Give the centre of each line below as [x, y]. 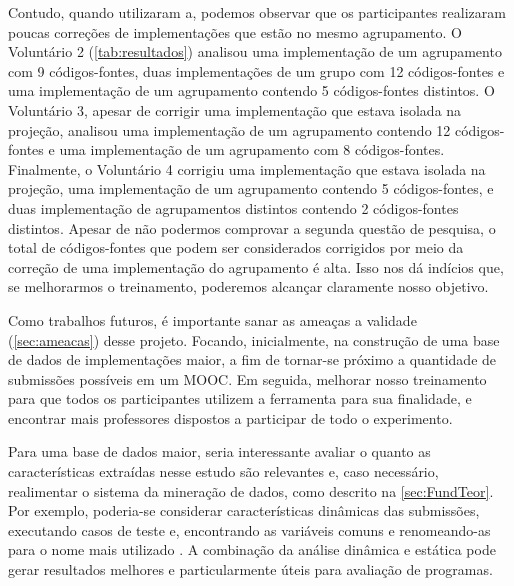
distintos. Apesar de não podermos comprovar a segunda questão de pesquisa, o [252, 227]
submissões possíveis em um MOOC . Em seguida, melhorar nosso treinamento [247, 378]
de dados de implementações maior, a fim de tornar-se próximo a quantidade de [252, 359]
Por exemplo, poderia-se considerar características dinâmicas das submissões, [244, 510]
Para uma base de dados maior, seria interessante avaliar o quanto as [219, 451]
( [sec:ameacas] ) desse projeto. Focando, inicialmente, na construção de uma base [254, 339]
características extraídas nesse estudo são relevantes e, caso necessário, [223, 471]
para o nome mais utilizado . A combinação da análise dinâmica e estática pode [252, 549]
